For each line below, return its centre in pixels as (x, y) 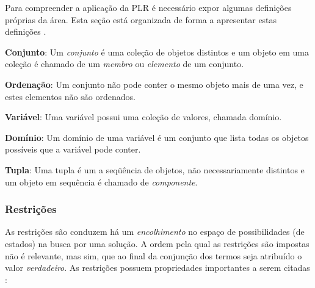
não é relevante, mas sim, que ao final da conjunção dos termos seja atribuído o (154, 255)
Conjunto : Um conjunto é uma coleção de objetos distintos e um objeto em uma (157, 52)
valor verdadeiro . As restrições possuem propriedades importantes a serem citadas (157, 268)
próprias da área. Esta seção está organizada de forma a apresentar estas (141, 19)
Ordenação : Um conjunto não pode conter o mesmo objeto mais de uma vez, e (154, 84)
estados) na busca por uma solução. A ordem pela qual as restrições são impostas (157, 243)
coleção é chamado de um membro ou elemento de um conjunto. (125, 64)
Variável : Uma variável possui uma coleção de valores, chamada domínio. (143, 117)
